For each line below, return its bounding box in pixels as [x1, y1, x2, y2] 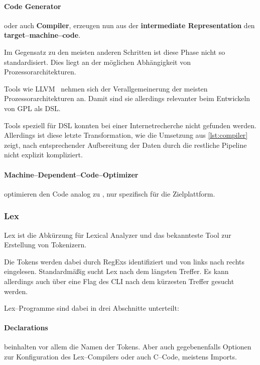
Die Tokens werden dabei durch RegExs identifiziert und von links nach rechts [4, 256, 245, 266]
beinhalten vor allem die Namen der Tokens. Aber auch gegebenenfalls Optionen [4, 341, 251, 352]
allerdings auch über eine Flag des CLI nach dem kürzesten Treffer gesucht [4, 276, 234, 286]
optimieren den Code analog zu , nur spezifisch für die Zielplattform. [4, 188, 215, 199]
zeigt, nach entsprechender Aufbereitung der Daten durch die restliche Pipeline [4, 139, 247, 150]
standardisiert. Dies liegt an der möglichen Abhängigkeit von [4, 56, 191, 67]
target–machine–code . [4, 30, 81, 40]
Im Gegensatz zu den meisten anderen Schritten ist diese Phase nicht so [4, 46, 225, 57]
